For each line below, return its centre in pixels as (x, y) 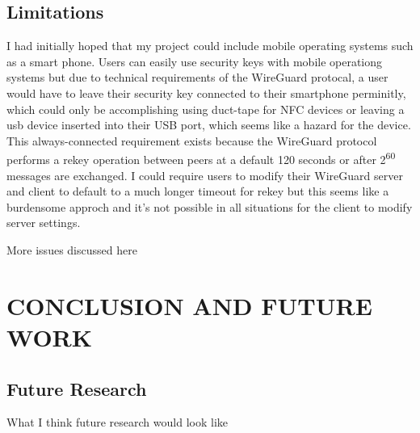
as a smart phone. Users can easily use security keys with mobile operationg (195, 61)
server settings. (44, 223)
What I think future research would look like (117, 422)
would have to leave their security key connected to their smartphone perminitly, (206, 92)
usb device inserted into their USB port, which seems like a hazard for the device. (209, 125)
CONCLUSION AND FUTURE (189, 305)
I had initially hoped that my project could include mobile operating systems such (210, 46)
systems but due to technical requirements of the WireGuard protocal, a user (197, 77)
